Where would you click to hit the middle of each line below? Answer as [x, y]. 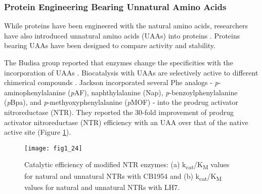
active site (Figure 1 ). [38, 132]
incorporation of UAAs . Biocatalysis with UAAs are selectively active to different [131, 72]
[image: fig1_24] [53, 148]
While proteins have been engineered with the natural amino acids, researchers [126, 26]
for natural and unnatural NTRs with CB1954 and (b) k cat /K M [123, 176]
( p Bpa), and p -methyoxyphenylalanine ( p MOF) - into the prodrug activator [121, 102]
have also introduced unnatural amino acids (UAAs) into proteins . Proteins [122, 35]
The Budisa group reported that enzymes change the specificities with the [119, 62]
